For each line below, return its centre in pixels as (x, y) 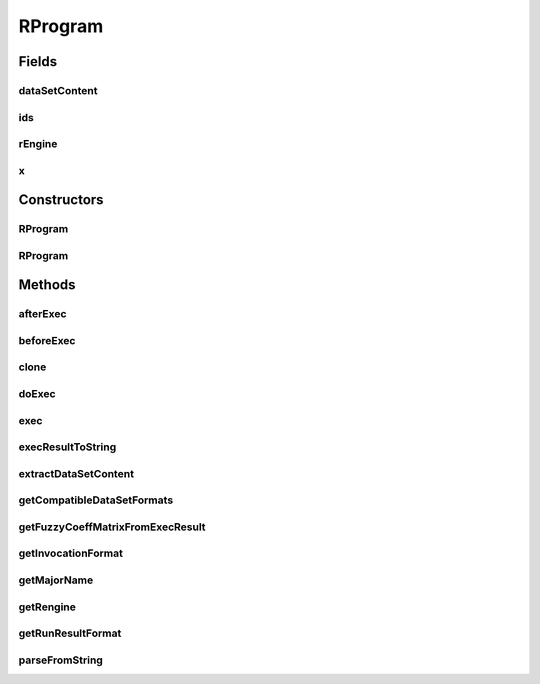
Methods (47, 285)
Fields (38, 61)
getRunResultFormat (70, 633)
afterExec (42, 314)
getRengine (47, 607)
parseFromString (61, 660)
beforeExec (47, 340)
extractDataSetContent (76, 473)
